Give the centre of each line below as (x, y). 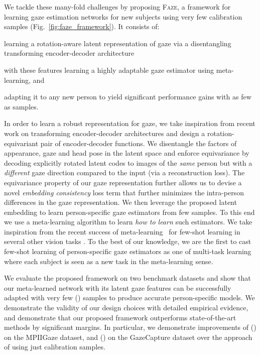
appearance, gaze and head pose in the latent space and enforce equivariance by (127, 153)
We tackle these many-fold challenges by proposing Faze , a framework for (117, 7)
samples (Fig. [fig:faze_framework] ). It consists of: (82, 26)
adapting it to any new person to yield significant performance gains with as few (128, 97)
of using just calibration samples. (55, 347)
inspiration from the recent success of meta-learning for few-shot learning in (122, 231)
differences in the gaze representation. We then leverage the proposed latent (120, 202)
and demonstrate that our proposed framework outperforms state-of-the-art (120, 317)
